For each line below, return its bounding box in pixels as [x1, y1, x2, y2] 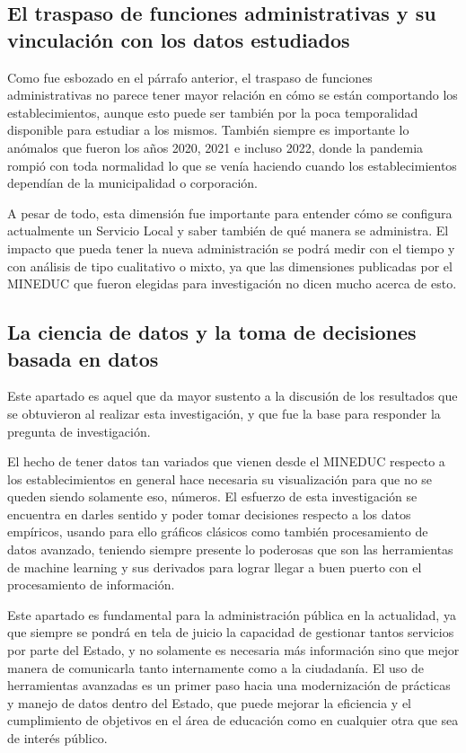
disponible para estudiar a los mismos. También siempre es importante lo [7, 120, 409, 139]
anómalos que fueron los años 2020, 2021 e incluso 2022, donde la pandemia [7, 137, 424, 156]
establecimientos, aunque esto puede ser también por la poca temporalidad [7, 102, 418, 121]
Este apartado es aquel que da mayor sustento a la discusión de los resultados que [7, 386, 458, 405]
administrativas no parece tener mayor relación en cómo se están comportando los [7, 85, 458, 104]
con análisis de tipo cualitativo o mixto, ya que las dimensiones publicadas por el [7, 256, 453, 275]
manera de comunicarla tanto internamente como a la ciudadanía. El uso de [7, 658, 424, 677]
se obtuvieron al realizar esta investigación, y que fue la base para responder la [7, 403, 441, 422]
